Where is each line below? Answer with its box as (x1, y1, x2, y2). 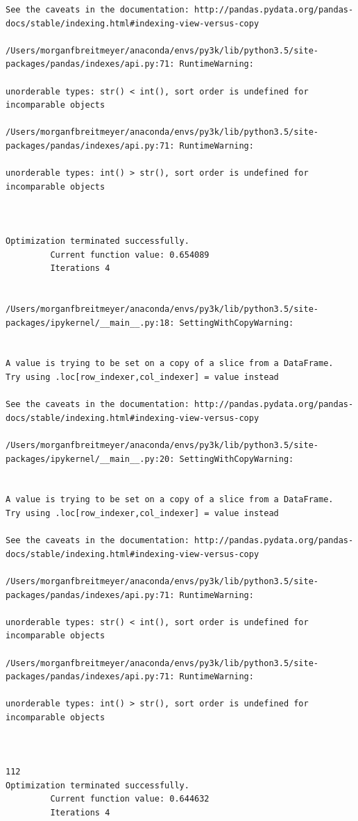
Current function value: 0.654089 (50, 249, 210, 260)
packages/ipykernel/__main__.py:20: (6, 454, 175, 464)
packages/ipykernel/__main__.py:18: (6, 317, 175, 328)
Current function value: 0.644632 (50, 794, 210, 804)
